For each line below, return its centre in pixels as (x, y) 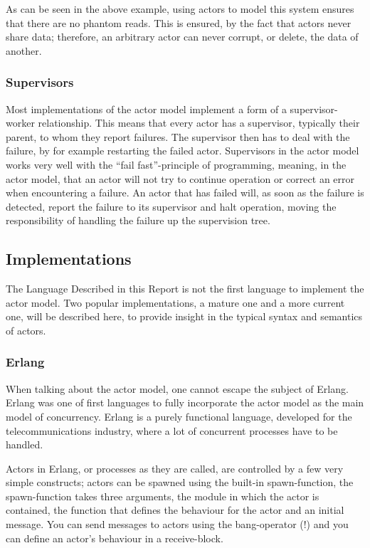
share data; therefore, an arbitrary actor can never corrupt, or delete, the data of (182, 37)
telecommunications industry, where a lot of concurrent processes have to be (172, 430)
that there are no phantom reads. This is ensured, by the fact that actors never (179, 22)
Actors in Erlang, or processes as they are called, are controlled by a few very (175, 468)
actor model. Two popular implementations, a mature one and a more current (175, 302)
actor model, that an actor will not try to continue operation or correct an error (180, 178)
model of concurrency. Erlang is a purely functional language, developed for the (179, 416)
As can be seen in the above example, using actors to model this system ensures (180, 9)
